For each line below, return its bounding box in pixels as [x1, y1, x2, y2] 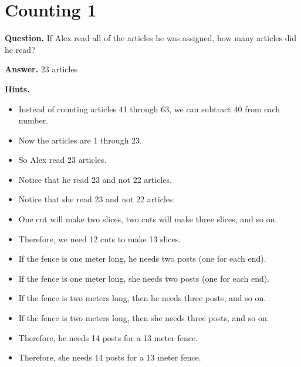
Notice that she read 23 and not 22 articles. [18, 193, 175, 205]
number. [18, 114, 49, 126]
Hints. [5, 82, 30, 95]
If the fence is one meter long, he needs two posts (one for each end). [18, 252, 266, 265]
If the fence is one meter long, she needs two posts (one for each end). [18, 272, 270, 284]
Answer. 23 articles [5, 63, 78, 75]
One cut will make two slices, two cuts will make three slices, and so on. [18, 213, 278, 225]
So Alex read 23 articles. [18, 154, 107, 166]
